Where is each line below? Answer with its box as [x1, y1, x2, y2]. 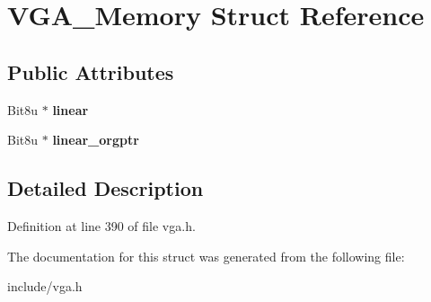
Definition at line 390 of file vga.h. [7, 216, 196, 235]
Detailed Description [7, 174, 204, 202]
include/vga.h [7, 277, 83, 296]
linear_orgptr [52, 130, 139, 149]
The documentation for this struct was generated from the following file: [7, 246, 405, 265]
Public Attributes [7, 58, 174, 85]
